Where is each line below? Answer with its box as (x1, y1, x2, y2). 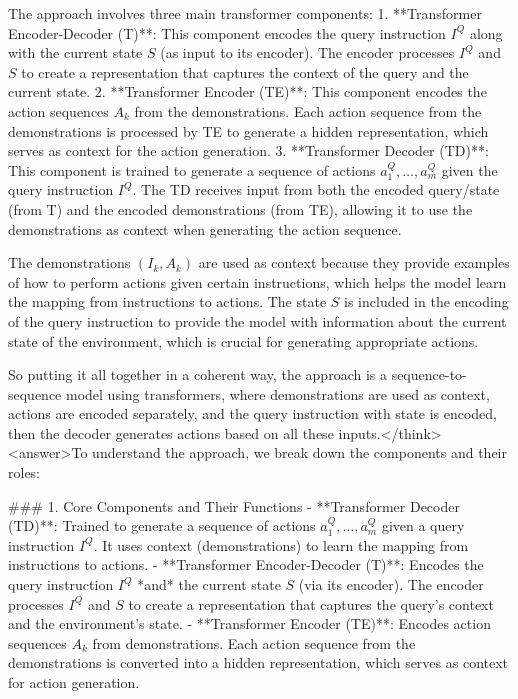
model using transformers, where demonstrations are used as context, (66, 383, 490, 404)
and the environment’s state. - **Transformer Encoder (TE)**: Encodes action (8, 613, 491, 634)
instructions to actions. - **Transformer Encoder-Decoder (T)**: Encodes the (8, 554, 484, 575)
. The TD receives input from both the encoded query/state (132, 179, 500, 200)
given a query (381, 515, 465, 536)
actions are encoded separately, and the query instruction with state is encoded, (8, 403, 497, 424)
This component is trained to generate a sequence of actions (8, 159, 376, 180)
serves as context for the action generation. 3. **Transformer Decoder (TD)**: (8, 140, 489, 161)
